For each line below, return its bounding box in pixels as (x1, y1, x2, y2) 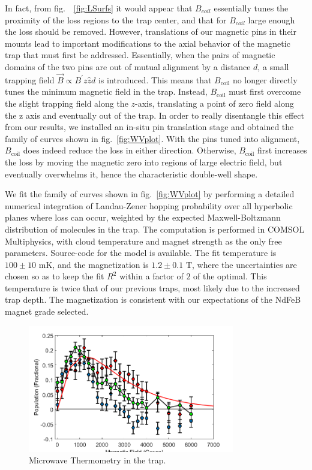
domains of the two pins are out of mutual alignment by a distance (5, 60, 251, 73)
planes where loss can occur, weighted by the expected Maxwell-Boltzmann (5, 211, 281, 224)
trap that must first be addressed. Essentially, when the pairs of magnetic (5, 49, 275, 61)
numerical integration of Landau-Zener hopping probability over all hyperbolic (5, 199, 293, 212)
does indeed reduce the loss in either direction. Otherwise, (23, 144, 236, 156)
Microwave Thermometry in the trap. (29, 454, 166, 466)
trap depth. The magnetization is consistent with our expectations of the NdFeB (5, 293, 301, 306)
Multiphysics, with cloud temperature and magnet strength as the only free (5, 234, 282, 247)
